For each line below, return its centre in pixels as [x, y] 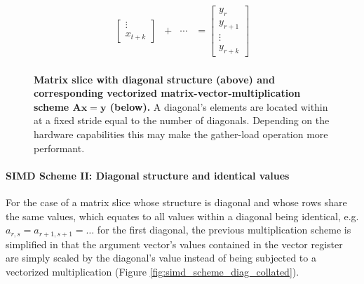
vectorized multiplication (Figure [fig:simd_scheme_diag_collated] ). [153, 271]
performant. [59, 148]
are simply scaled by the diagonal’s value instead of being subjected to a [161, 258]
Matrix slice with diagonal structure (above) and [154, 79]
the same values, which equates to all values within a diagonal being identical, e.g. [182, 216]
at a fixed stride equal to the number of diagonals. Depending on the [182, 120]
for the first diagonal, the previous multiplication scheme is [224, 230]
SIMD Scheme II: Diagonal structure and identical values [148, 175]
